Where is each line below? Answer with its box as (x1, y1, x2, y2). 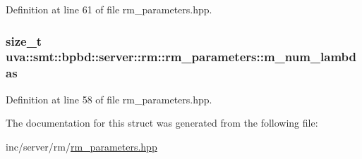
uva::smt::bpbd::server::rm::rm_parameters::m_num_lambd (6, 48, 356, 65)
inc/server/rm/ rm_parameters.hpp (6, 139, 157, 153)
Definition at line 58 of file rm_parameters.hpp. (6, 91, 212, 106)
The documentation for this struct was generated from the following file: (6, 115, 318, 130)
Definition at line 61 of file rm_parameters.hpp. (6, 2, 212, 16)
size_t (6, 32, 42, 49)
